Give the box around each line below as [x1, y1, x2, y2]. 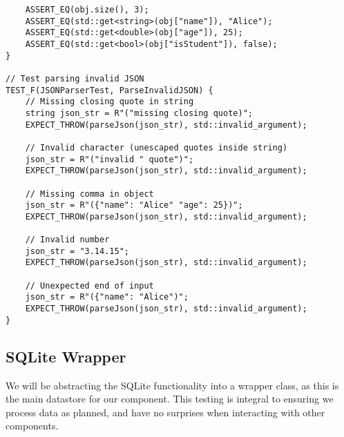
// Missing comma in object [25, 188, 154, 199]
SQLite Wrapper [6, 345, 126, 367]
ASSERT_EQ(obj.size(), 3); [25, 5, 149, 14]
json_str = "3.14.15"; [25, 246, 129, 256]
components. [6, 418, 59, 433]
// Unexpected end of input [25, 280, 154, 291]
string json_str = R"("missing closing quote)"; [25, 108, 253, 118]
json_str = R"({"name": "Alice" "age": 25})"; [25, 200, 243, 211]
